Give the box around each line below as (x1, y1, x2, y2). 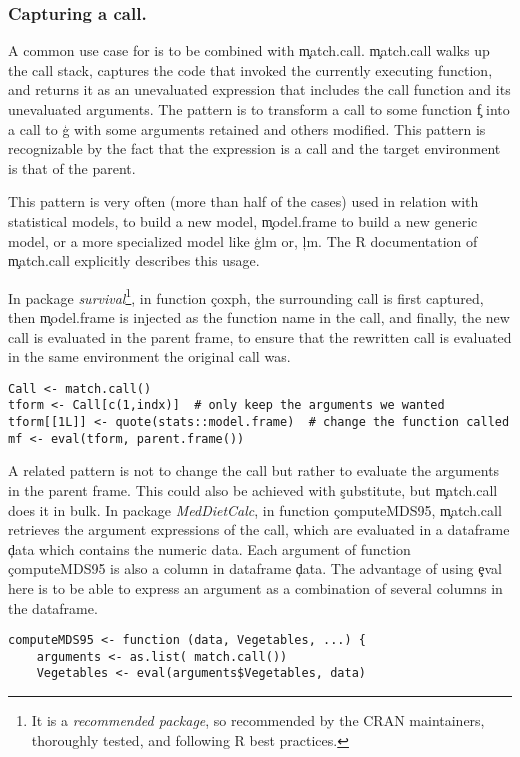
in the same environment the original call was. (8, 346, 291, 367)
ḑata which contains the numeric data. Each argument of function (8, 538, 411, 559)
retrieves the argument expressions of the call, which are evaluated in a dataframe (8, 519, 510, 540)
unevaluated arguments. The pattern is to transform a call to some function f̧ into (8, 99, 510, 119)
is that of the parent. (8, 157, 136, 178)
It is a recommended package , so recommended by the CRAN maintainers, (31, 710, 485, 731)
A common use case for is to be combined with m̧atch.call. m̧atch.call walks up (8, 40, 490, 61)
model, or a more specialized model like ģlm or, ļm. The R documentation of (8, 230, 478, 251)
